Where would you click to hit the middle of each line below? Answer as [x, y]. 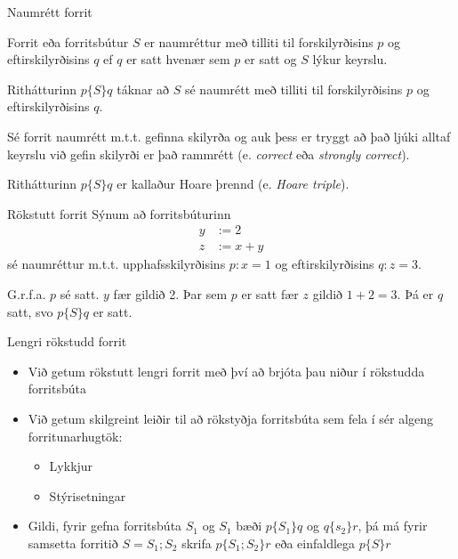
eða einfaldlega [315, 543]
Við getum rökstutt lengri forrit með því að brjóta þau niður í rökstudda [226, 371]
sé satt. [80, 294]
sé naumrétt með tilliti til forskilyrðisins [293, 89]
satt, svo [30, 311]
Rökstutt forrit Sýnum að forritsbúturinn [119, 213]
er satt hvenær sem [178, 59]
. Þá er [415, 294]
